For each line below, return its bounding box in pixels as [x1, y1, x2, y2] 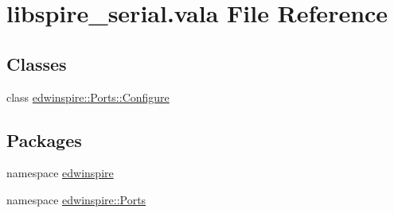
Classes [6, 51, 67, 76]
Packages [6, 127, 82, 152]
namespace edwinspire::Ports [6, 191, 146, 207]
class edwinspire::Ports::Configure [6, 88, 170, 105]
